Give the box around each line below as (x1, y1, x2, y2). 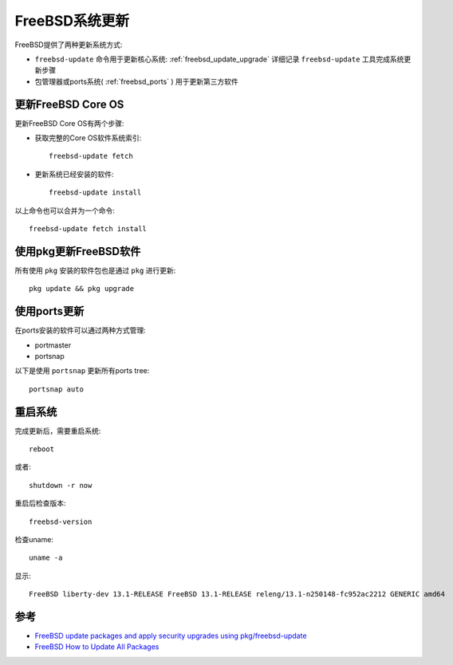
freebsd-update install (49, 188, 142, 197)
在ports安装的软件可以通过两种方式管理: (14, 325, 147, 335)
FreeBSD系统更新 (14, 12, 130, 30)
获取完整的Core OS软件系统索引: (34, 133, 142, 143)
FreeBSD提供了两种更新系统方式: (14, 40, 123, 49)
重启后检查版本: (14, 498, 67, 508)
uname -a (29, 553, 63, 562)
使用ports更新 (14, 305, 85, 318)
